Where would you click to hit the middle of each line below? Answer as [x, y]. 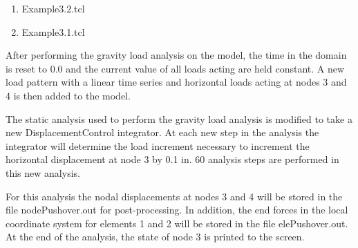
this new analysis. [43, 172]
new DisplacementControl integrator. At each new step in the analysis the [162, 132]
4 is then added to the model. [68, 95]
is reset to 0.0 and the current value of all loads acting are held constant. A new [175, 68]
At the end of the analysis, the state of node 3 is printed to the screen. [155, 237]
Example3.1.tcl [53, 31]
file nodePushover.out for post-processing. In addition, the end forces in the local [177, 210]
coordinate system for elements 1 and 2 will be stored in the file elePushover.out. [177, 223]
